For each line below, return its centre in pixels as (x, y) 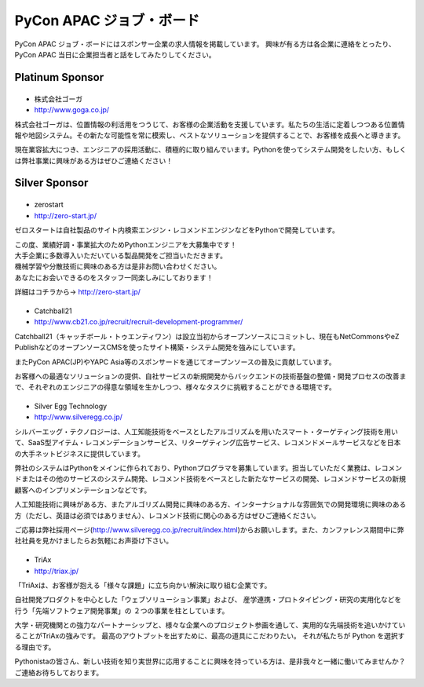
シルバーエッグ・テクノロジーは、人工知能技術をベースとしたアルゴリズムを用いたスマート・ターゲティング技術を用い (206, 431)
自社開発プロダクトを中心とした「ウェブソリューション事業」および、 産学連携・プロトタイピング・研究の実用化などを (208, 600)
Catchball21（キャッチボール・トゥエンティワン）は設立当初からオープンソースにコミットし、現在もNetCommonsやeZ (207, 336)
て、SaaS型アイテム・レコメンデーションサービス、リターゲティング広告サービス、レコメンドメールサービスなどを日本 (208, 443)
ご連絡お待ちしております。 (59, 672)
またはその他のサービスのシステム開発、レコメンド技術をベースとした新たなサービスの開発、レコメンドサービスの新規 (213, 479)
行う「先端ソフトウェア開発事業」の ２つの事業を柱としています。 (122, 610)
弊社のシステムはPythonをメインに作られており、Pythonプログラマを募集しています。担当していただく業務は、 (195, 468)
